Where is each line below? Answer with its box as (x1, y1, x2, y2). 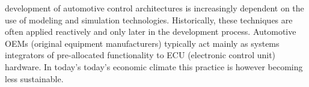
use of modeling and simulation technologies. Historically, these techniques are (5, 13, 293, 26)
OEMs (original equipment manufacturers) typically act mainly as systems (5, 37, 280, 49)
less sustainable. (5, 72, 64, 85)
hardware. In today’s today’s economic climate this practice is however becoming (5, 60, 303, 73)
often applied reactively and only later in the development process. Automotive (5, 25, 296, 38)
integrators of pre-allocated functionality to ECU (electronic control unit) (5, 49, 276, 61)
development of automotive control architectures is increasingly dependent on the (5, 2, 304, 14)
